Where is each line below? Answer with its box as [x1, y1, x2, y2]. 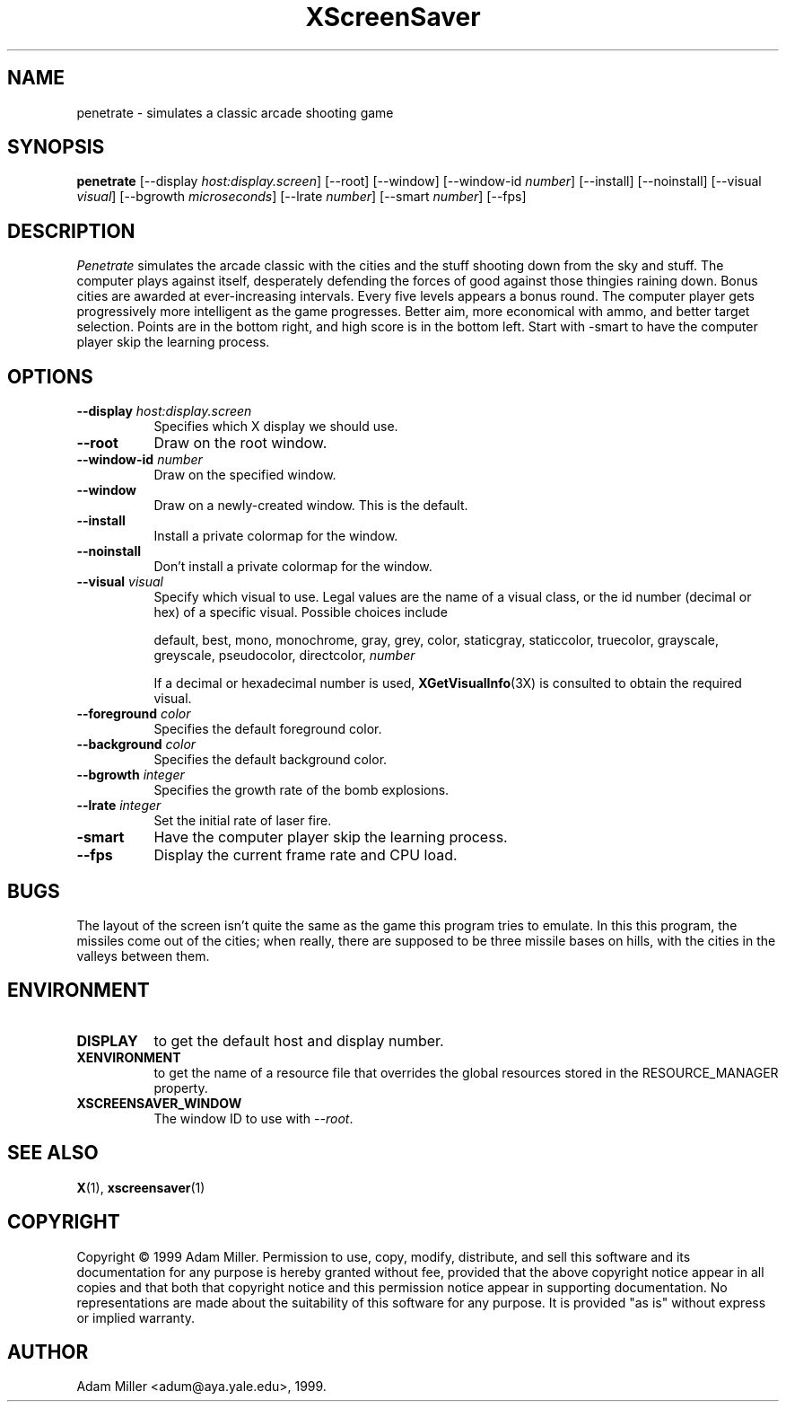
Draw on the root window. [153, 434, 327, 453]
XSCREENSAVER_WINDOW [76, 1095, 242, 1111]
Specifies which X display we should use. [153, 418, 398, 435]
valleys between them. [76, 947, 210, 964]
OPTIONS [7, 365, 93, 388]
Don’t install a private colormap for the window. [153, 559, 432, 575]
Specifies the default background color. [153, 752, 388, 768]
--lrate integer [76, 797, 162, 814]
